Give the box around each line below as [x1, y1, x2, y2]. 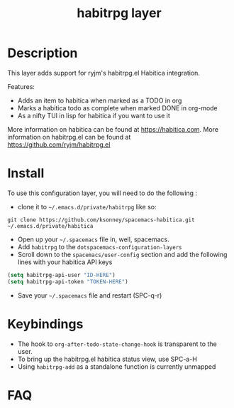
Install [7, 165, 45, 182]
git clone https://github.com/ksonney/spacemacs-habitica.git [7, 216, 195, 224]
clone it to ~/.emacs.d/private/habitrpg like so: [17, 202, 157, 211]
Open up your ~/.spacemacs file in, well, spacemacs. [17, 235, 170, 244]
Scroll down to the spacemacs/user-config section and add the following [17, 250, 228, 258]
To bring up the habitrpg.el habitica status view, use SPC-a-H [17, 355, 197, 363]
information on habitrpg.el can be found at [7, 132, 131, 141]
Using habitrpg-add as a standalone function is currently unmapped [17, 362, 216, 371]
